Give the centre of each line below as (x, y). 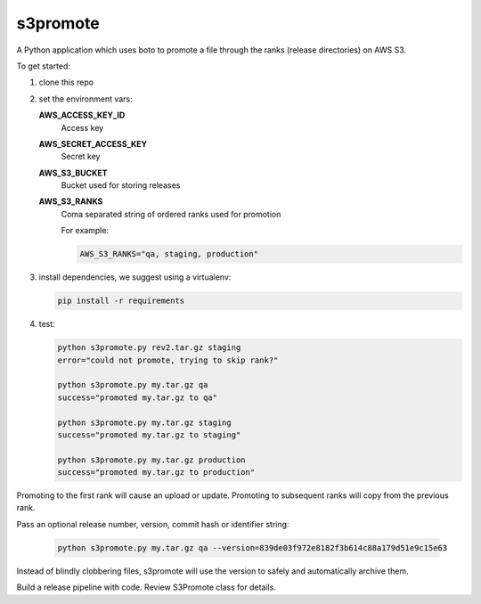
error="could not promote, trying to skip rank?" (168, 360)
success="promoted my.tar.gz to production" (156, 473)
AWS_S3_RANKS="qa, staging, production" (169, 254)
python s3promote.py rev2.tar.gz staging (149, 348)
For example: (85, 231)
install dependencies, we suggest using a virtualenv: (135, 277)
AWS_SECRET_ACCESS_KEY (93, 143)
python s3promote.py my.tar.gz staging (144, 422)
